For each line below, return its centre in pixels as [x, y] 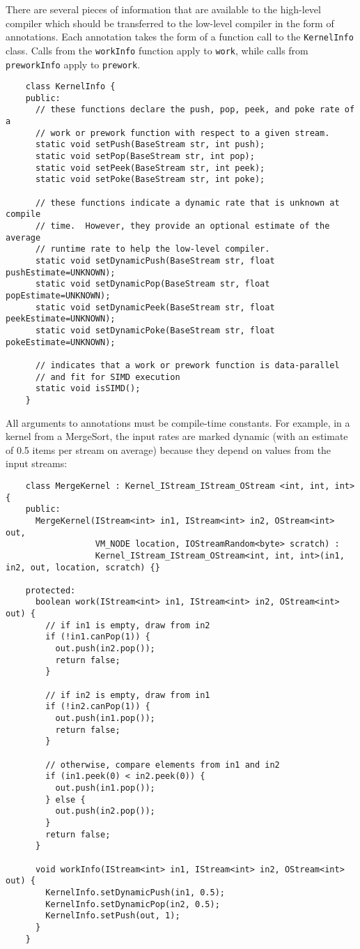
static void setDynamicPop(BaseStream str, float [152, 284]
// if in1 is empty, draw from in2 [128, 625]
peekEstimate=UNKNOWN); [61, 319]
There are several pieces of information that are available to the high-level [163, 9]
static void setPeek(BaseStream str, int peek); [150, 168]
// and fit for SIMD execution [108, 377]
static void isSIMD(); [88, 389]
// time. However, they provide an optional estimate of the [182, 226]
